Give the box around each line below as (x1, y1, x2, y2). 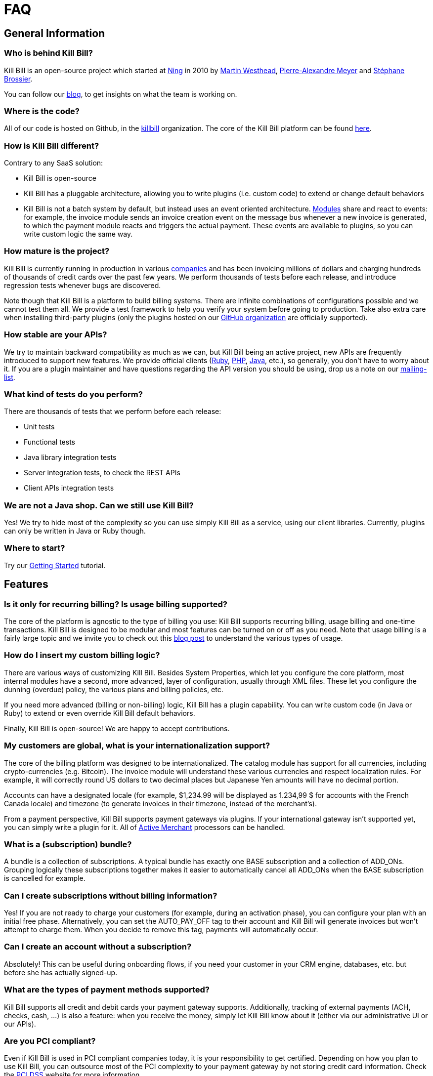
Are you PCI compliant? (4, 1035, 96, 1046)
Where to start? (4, 543, 65, 553)
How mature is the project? (4, 246, 110, 256)
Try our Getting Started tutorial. (4, 561, 106, 570)
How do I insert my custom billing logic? (4, 650, 160, 661)
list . (4, 372, 15, 381)
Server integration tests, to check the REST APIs (24, 468, 180, 477)
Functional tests (24, 438, 75, 447)
